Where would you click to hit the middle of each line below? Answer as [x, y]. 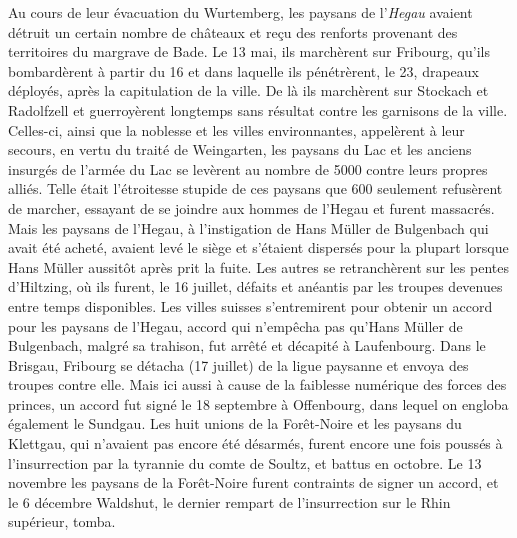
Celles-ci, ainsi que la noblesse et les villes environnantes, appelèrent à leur [236, 129]
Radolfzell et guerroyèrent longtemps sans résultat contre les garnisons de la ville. [258, 109]
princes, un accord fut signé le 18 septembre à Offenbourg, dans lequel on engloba [258, 403]
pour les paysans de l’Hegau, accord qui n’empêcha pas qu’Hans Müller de [235, 325]
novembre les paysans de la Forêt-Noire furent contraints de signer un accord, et [253, 482]
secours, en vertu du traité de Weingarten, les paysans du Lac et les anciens [240, 149]
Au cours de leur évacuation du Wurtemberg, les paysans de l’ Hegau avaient [240, 12]
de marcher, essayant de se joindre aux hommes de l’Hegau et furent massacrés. [251, 207]
